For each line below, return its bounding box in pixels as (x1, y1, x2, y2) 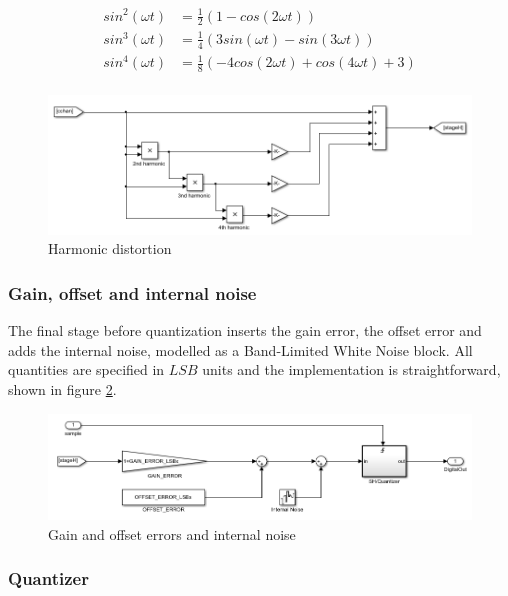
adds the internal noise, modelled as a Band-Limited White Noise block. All (8, 339, 473, 360)
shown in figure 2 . (8, 379, 117, 400)
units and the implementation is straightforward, (202, 359, 501, 380)
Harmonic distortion (48, 238, 172, 259)
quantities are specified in (8, 359, 165, 380)
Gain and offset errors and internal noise (48, 523, 296, 544)
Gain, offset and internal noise (8, 281, 257, 305)
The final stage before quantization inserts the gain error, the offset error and (8, 320, 482, 341)
